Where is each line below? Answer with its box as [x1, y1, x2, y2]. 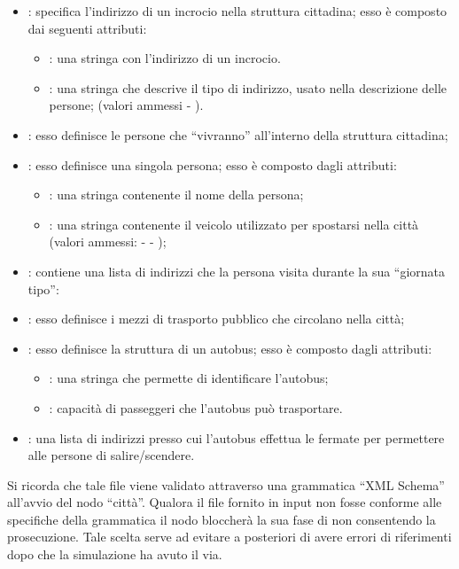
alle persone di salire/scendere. [27, 446, 195, 464]
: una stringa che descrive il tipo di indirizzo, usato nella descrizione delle [49, 78, 447, 97]
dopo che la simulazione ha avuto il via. [7, 545, 222, 564]
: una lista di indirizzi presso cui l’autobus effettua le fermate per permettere [27, 428, 445, 447]
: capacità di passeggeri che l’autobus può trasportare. [49, 398, 343, 417]
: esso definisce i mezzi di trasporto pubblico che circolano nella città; [27, 309, 405, 328]
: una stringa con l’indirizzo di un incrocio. [49, 49, 281, 67]
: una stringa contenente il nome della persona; [49, 185, 304, 204]
